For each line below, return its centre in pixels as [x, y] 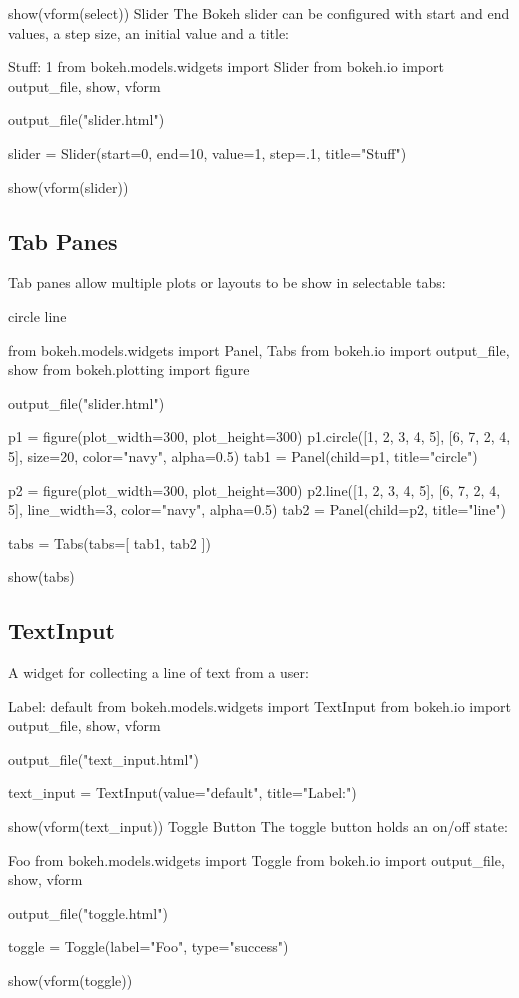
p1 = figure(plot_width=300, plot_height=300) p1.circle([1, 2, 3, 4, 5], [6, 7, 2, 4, [259, 436]
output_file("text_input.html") [103, 758]
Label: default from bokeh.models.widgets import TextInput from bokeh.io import [260, 705]
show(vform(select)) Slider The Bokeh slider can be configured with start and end [259, 13]
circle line [37, 315]
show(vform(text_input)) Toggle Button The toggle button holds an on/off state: [258, 826]
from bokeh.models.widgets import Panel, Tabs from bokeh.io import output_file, [259, 349]
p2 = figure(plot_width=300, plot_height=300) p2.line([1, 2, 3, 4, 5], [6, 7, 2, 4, [254, 489]
